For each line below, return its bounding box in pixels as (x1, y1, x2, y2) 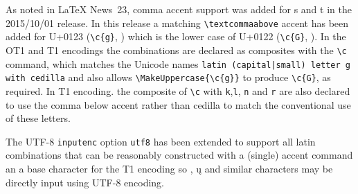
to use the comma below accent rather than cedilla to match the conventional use (6, 97, 351, 112)
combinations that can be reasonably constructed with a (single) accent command (6, 148, 353, 162)
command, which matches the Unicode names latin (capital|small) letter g (6, 56, 350, 71)
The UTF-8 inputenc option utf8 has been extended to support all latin (6, 134, 316, 148)
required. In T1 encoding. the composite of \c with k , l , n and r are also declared (6, 83, 350, 98)
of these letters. (6, 111, 71, 125)
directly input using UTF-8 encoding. (6, 175, 165, 189)
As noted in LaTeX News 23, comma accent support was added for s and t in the (6, 2, 352, 16)
